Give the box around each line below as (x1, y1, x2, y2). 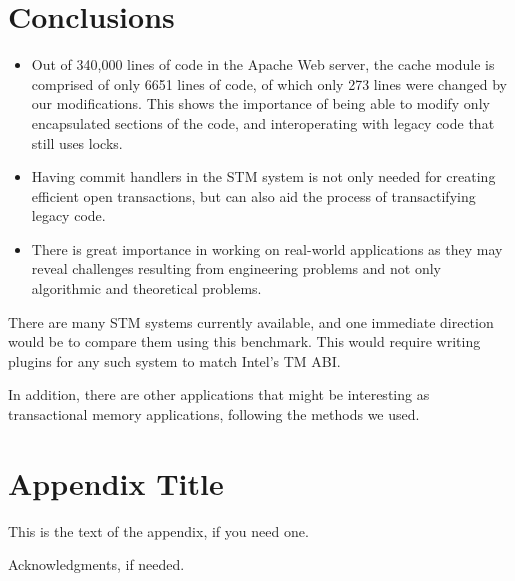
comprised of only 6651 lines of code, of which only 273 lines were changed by (31, 73, 507, 94)
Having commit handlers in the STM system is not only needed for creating (31, 166, 496, 187)
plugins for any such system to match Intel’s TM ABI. (8, 350, 341, 371)
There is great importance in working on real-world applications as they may (31, 238, 503, 259)
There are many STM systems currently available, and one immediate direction (8, 311, 494, 332)
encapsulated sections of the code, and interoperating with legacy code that (31, 112, 495, 133)
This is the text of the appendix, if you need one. (8, 520, 309, 541)
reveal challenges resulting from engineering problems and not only (31, 258, 441, 279)
